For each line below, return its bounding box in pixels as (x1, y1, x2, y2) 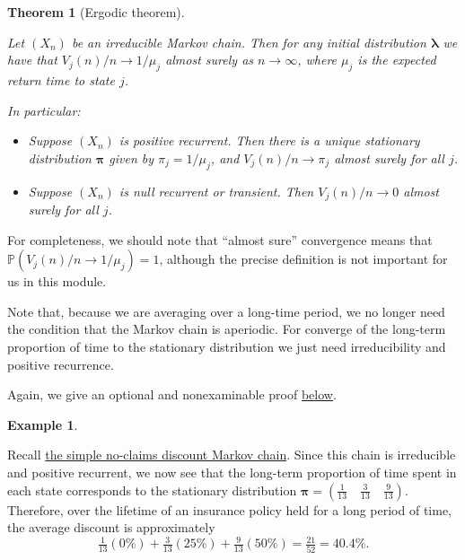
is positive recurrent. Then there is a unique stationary (118, 131, 420, 150)
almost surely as (165, 50, 254, 69)
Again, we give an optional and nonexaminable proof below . (7, 385, 337, 404)
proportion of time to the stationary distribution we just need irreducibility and (7, 337, 446, 355)
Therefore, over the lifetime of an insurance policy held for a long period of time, (7, 500, 452, 519)
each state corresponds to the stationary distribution (7, 480, 297, 499)
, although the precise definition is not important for (159, 249, 448, 268)
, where (297, 50, 338, 69)
